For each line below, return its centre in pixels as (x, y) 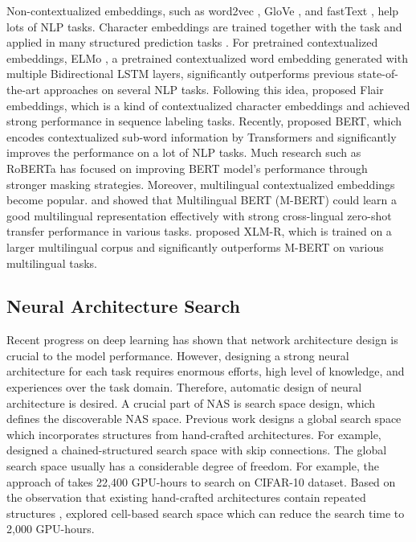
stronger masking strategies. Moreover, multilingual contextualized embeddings (201, 184)
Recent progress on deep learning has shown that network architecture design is (202, 340)
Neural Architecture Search (123, 306)
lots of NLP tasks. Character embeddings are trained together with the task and (204, 26)
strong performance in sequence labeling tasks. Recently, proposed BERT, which (204, 121)
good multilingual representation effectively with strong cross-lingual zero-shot (199, 215)
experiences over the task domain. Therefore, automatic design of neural (184, 387)
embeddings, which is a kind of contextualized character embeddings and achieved (208, 105)
